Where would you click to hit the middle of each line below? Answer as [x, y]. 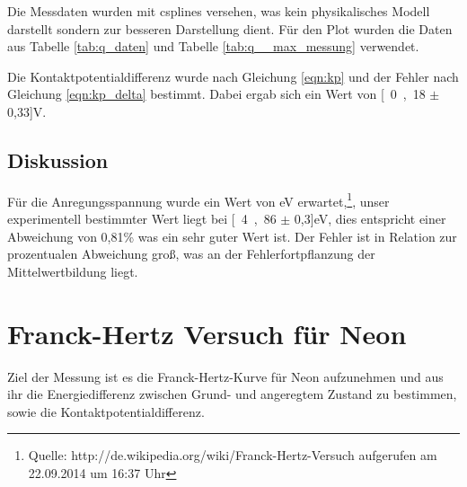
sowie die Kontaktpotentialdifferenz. [106, 411]
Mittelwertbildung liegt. [73, 271]
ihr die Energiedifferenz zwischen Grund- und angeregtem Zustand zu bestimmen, [232, 394]
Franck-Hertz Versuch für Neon [207, 333]
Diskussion [58, 159]
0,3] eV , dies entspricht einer [370, 219]
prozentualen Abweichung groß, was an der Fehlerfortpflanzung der [191, 254]
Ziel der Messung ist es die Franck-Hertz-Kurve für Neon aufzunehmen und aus [225, 376]
